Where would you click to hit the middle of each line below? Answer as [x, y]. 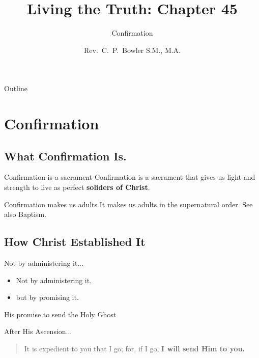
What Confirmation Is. [65, 156]
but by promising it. [47, 297]
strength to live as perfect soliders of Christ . [77, 187]
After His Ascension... [38, 331]
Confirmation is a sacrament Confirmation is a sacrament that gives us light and [130, 177]
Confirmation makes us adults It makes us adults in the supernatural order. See [128, 204]
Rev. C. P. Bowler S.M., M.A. [132, 50]
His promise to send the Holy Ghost [60, 314]
